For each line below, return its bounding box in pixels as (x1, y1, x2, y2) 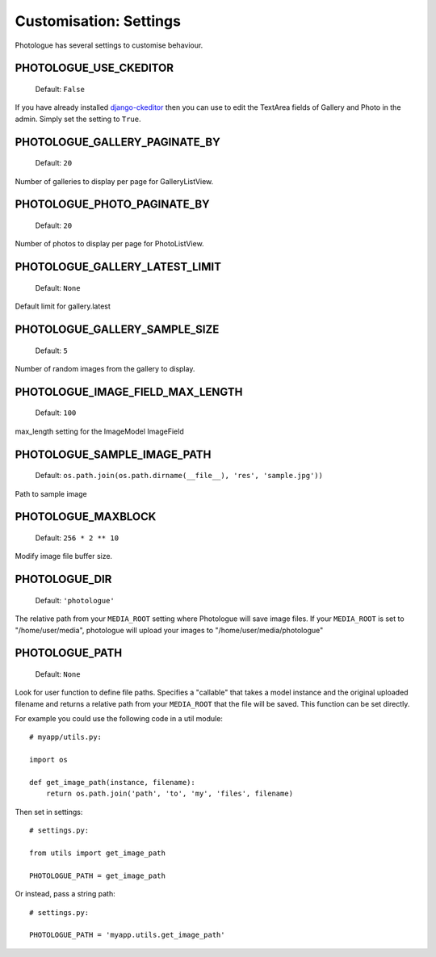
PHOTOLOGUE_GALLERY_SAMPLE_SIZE (15, 322, 220, 336)
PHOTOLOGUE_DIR (15, 573, 112, 586)
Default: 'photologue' (35, 595, 115, 605)
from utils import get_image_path (29, 848, 166, 858)
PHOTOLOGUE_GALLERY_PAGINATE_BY (15, 135, 221, 149)
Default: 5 (35, 346, 68, 355)
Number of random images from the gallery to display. (15, 363, 195, 373)
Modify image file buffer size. (15, 552, 113, 561)
